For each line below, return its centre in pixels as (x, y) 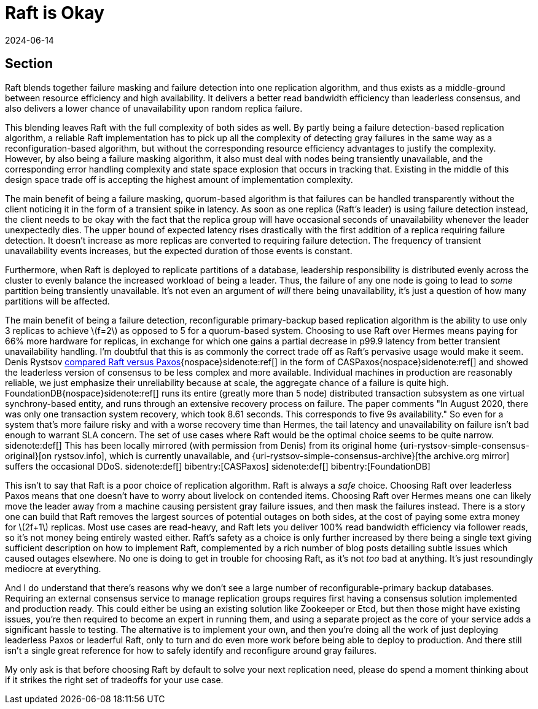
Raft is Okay (55, 13)
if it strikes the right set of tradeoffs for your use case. (114, 680)
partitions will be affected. (57, 301)
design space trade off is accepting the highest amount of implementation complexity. (179, 179)
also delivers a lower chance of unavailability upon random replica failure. (154, 108)
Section (29, 64)
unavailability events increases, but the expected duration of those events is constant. (179, 250)
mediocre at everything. (53, 568)
